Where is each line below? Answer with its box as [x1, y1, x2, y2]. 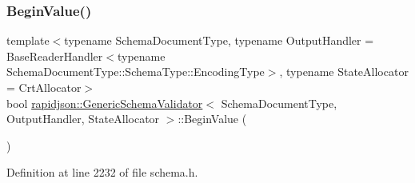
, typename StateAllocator [279, 63, 409, 80]
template [6, 32, 50, 49]
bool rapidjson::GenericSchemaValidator [6, 94, 203, 111]
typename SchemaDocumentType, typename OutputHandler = [64, 32, 374, 49]
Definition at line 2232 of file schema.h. [6, 164, 198, 181]
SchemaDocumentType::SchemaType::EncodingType [6, 63, 265, 80]
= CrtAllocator [6, 79, 82, 95]
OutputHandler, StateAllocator [6, 110, 160, 127]
